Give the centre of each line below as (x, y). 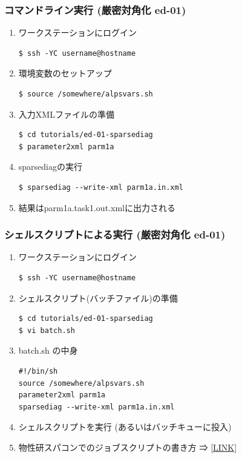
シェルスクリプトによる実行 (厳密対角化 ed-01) (115, 234)
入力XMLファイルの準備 (66, 114)
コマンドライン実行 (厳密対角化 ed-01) (95, 9)
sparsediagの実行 (50, 167)
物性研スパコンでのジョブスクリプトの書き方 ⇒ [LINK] (128, 447)
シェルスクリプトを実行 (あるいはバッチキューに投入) (125, 427)
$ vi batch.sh (47, 330)
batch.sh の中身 (48, 350)
